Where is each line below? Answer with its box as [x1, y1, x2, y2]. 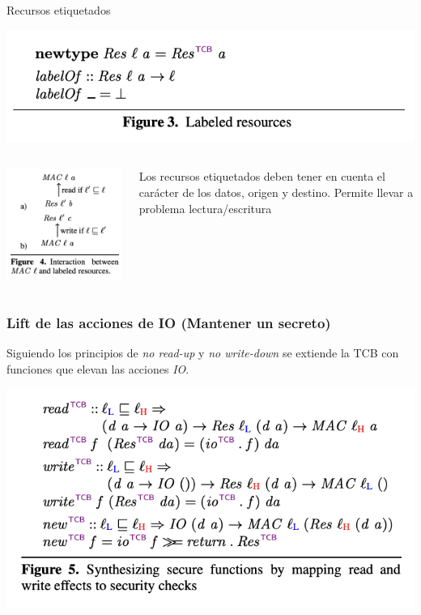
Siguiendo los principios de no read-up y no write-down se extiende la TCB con [6, 344, 399, 361]
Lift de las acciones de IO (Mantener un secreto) [6, 312, 331, 332]
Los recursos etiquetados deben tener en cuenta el [138, 168, 385, 185]
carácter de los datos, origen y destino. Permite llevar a [138, 184, 414, 201]
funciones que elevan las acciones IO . [6, 360, 189, 377]
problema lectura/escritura [138, 199, 272, 216]
